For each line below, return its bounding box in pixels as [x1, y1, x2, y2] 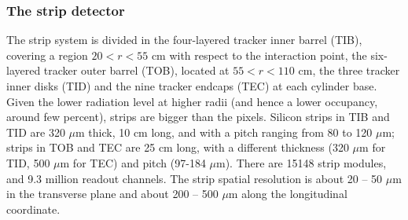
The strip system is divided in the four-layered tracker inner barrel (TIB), [6, 31, 362, 48]
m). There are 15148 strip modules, [216, 154, 387, 170]
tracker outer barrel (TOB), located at [43, 62, 230, 79]
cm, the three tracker [298, 62, 400, 79]
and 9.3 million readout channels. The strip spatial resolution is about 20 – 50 [6, 170, 383, 186]
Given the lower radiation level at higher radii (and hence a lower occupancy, [6, 93, 378, 109]
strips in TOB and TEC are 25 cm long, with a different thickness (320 [6, 139, 349, 156]
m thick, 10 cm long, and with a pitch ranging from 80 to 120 [75, 123, 373, 140]
